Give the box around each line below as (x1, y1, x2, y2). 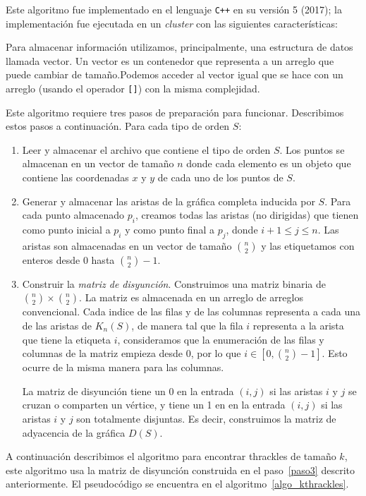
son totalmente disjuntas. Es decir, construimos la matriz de (76, 411, 336, 425)
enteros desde (22, 252, 80, 267)
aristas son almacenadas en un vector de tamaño (22, 238, 232, 253)
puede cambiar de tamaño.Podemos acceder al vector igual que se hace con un (6, 67, 343, 82)
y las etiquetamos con (261, 238, 355, 253)
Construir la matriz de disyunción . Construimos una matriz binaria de (22, 276, 326, 291)
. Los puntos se (279, 142, 345, 157)
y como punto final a (125, 222, 214, 237)
